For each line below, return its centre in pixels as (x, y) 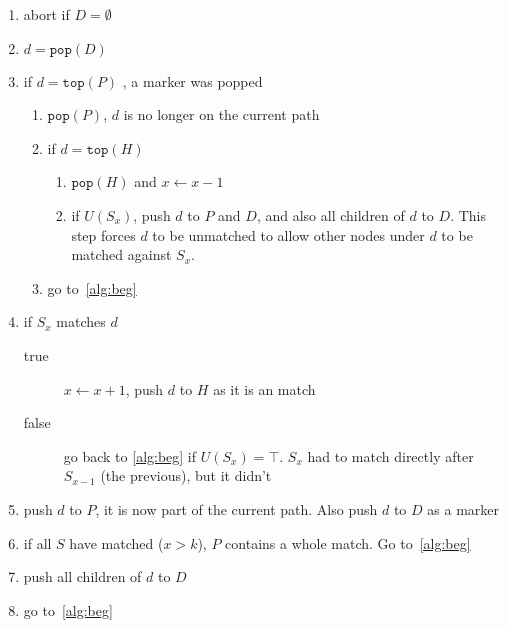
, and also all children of (330, 214)
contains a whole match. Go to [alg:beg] (348, 542)
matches (81, 321)
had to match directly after (390, 455)
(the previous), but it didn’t (186, 475)
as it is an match (264, 388)
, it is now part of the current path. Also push (236, 508)
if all (37, 542)
